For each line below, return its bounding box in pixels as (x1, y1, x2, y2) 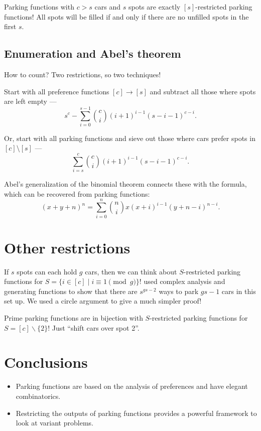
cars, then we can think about (85, 266, 177, 276)
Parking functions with (4, 2, 74, 12)
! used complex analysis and (139, 276, 225, 286)
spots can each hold (17, 266, 77, 276)
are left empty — (4, 96, 57, 106)
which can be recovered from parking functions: (4, 188, 150, 199)
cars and (94, 2, 121, 12)
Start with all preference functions (4, 86, 109, 96)
